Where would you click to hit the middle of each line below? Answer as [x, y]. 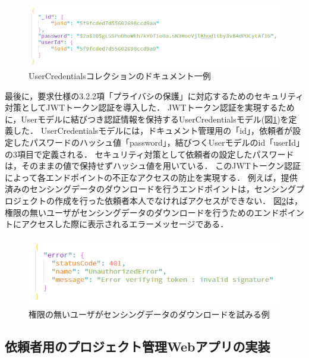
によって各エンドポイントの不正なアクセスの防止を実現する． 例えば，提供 [151, 177]
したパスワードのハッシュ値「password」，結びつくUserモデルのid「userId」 [157, 142]
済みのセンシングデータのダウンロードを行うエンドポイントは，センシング [150, 189]
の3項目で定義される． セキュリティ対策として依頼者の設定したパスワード [149, 154]
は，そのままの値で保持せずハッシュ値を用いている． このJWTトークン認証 [153, 166]
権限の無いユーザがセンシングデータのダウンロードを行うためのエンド [142, 212]
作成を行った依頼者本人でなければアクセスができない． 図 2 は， [178, 200]
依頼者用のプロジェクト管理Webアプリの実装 [138, 346]
